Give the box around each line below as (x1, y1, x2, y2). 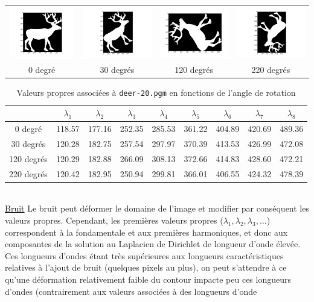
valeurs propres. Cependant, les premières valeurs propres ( (5, 213, 223, 226)
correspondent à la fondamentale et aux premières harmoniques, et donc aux (5, 225, 288, 238)
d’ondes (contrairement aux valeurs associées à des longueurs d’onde (5, 285, 257, 297)
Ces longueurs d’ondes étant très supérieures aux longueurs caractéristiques (5, 249, 284, 262)
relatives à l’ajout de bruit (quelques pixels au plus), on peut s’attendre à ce (5, 261, 287, 274)
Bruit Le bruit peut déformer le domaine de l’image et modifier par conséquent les (5, 202, 309, 215)
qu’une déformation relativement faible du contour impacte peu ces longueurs (5, 272, 291, 285)
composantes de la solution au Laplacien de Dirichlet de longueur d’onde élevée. (5, 238, 301, 250)
